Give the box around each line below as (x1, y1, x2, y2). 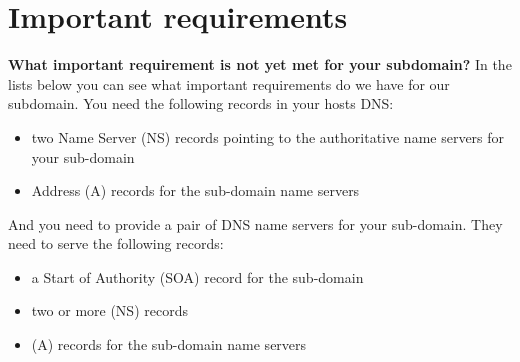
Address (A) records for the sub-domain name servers (31, 180, 360, 201)
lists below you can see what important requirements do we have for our (8, 73, 450, 94)
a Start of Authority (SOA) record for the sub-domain (31, 266, 364, 287)
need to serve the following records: (8, 233, 224, 254)
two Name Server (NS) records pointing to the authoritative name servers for (31, 126, 505, 147)
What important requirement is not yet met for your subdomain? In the (8, 54, 512, 75)
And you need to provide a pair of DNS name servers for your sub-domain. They (8, 213, 503, 234)
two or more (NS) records (31, 300, 188, 321)
